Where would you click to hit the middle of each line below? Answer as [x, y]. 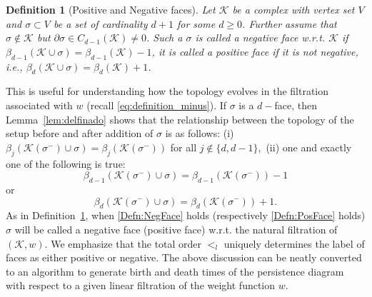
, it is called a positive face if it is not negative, [255, 51]
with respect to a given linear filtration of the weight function [141, 285]
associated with [39, 105]
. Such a [164, 37]
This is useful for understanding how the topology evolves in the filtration [167, 91]
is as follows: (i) [200, 133]
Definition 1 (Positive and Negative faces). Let [111, 9]
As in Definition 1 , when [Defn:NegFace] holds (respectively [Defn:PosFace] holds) [186, 215]
